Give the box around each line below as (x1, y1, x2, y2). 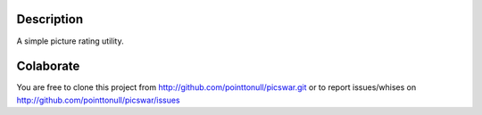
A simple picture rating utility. (16, 36, 124, 46)
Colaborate (16, 59, 80, 74)
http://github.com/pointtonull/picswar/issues (16, 94, 180, 105)
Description (16, 12, 84, 27)
